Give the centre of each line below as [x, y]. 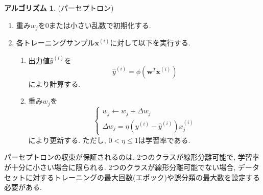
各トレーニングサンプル [55, 43]
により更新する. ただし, [67, 140]
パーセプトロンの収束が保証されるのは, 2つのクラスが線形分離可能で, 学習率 [132, 157]
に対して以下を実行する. [150, 43]
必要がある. [23, 187]
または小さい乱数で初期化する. [100, 25]
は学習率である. [164, 140]
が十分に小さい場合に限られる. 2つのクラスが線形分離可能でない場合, [120, 167]
